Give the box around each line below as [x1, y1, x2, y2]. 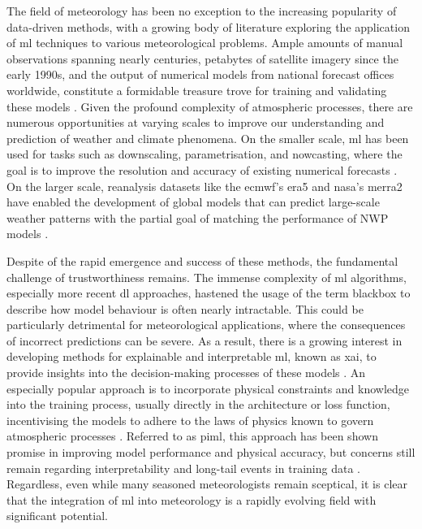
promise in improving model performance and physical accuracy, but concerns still [6, 444, 416, 461]
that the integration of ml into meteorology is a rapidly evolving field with [6, 491, 377, 508]
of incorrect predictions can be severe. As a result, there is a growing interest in [6, 332, 403, 349]
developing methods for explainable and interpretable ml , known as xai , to [6, 348, 377, 365]
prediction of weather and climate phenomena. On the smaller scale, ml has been [6, 129, 409, 146]
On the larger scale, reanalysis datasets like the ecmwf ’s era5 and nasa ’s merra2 [6, 177, 403, 194]
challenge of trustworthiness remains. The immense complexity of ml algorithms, [6, 268, 407, 285]
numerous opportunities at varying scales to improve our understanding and [6, 114, 385, 131]
